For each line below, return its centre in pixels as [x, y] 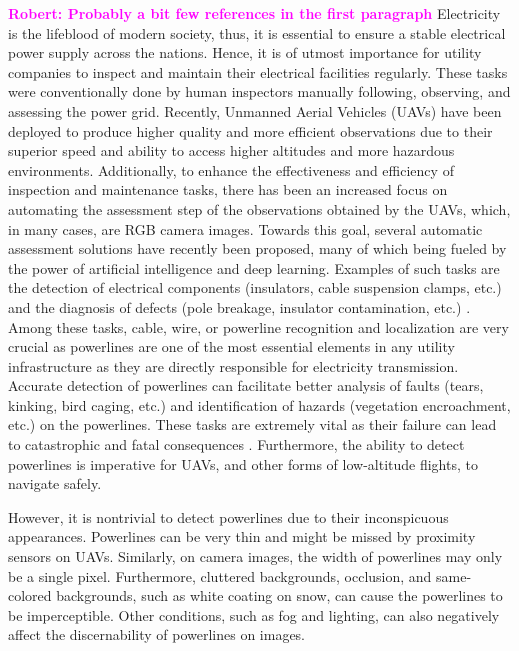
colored [30, 595]
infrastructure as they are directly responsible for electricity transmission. [233, 365]
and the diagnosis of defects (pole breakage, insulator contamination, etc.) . [239, 306]
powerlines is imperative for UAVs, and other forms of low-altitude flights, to [243, 463]
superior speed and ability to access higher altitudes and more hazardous [231, 150]
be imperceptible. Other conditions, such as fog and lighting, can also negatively [254, 614]
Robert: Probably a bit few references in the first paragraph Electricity [254, 13]
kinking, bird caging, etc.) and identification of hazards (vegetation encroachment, [259, 404]
